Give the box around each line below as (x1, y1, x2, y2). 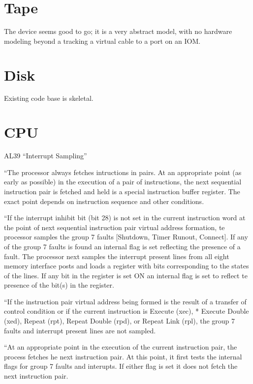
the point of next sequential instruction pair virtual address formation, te (4, 222, 225, 232)
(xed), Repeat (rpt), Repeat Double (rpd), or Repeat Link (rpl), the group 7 (4, 316, 235, 326)
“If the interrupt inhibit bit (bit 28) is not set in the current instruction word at (4, 212, 246, 223)
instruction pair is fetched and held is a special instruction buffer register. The (4, 186, 240, 196)
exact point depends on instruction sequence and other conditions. (4, 196, 204, 206)
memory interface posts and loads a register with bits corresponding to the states (4, 261, 249, 271)
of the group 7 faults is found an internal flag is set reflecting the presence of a (4, 241, 241, 251)
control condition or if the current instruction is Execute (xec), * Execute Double (4, 306, 249, 316)
